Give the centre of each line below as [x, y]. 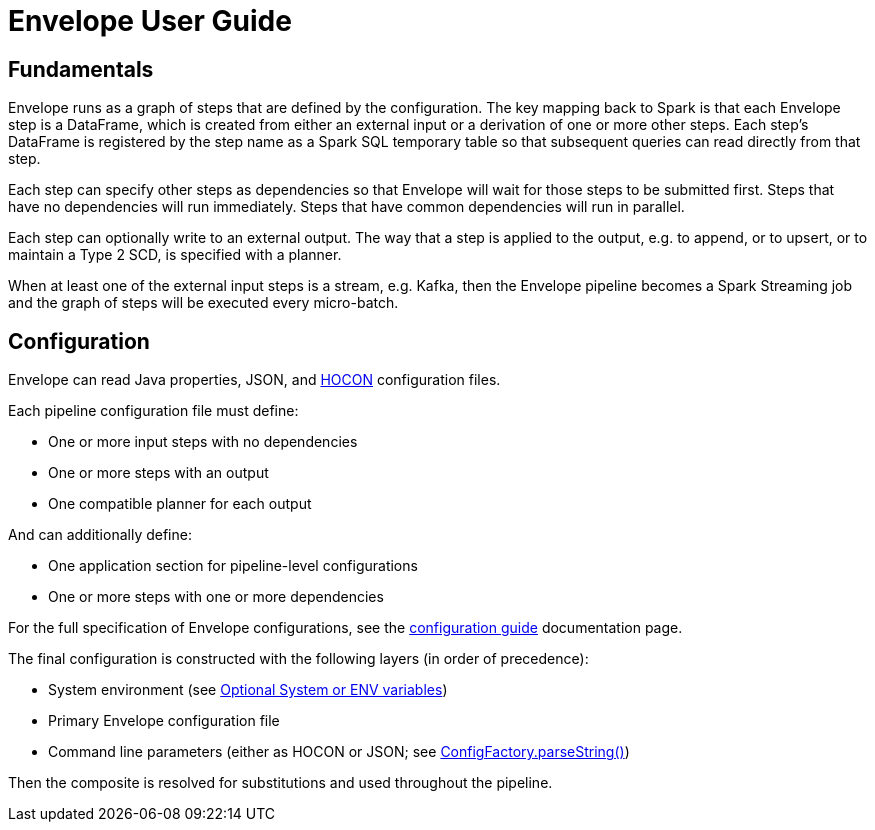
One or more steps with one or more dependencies [216, 597]
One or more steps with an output [158, 473]
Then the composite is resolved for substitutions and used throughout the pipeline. [280, 783]
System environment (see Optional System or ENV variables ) [248, 690]
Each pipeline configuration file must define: [153, 411]
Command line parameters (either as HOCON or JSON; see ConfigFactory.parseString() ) [339, 752]
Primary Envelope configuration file [164, 721]
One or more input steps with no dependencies [203, 442]
